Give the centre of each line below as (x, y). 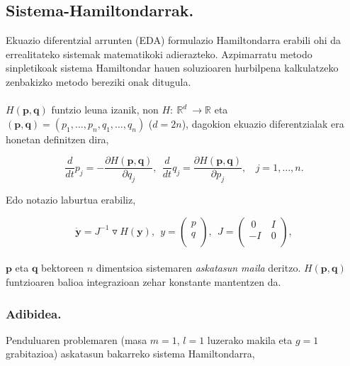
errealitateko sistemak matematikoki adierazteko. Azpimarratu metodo (159, 54)
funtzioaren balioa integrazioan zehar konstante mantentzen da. (143, 282)
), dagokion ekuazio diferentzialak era (263, 123)
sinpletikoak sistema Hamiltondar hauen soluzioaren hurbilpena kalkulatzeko (172, 68)
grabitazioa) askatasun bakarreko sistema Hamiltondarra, (130, 354)
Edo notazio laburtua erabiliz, (71, 200)
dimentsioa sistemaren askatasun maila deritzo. (198, 268)
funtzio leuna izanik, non (105, 110)
